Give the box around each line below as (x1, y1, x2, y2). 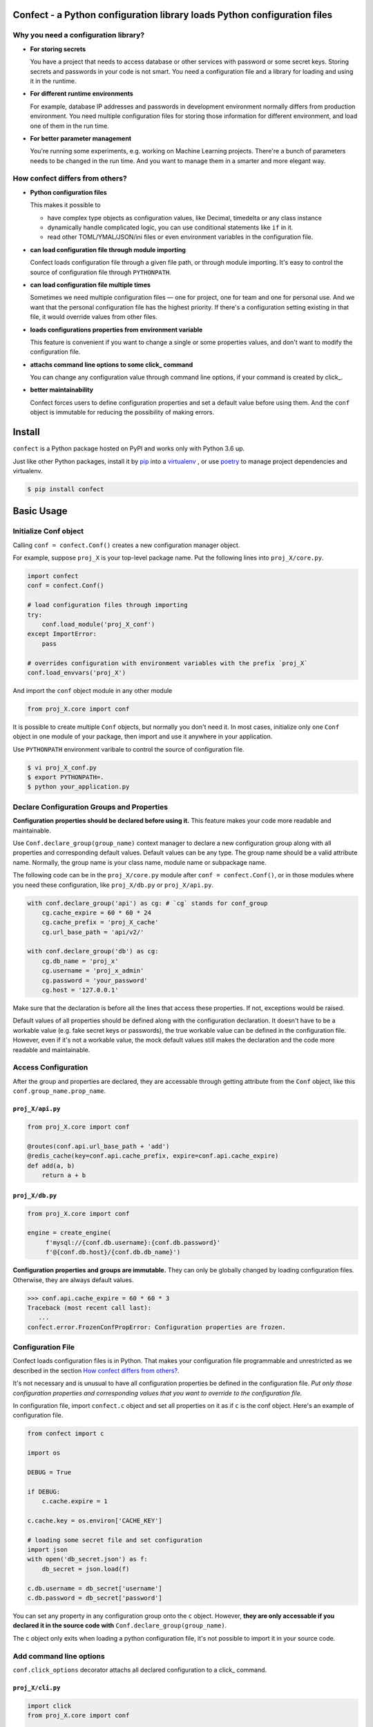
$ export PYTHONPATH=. (27, 774, 104, 781)
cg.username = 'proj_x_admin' (41, 967, 144, 975)
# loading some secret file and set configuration (27, 1536, 203, 1544)
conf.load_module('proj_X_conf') (41, 620, 155, 628)
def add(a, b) (27, 1161, 75, 1170)
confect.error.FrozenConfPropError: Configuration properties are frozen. (27, 1323, 287, 1331)
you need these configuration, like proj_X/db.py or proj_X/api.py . (12, 881, 214, 889)
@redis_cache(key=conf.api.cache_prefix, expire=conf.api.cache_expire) (27, 1152, 279, 1160)
